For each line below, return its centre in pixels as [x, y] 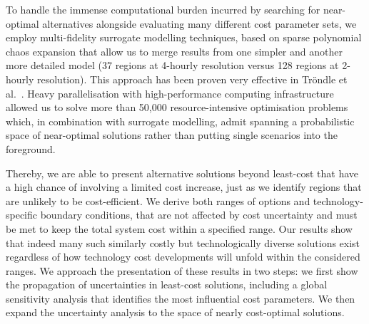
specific [22, 215]
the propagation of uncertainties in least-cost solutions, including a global [167, 284]
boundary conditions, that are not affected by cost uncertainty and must [199, 215]
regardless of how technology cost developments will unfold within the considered [183, 257]
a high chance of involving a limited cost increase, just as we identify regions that [184, 187]
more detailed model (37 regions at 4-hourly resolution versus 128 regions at [172, 65]
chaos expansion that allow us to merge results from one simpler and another [174, 51]
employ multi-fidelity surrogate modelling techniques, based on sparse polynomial [184, 37]
